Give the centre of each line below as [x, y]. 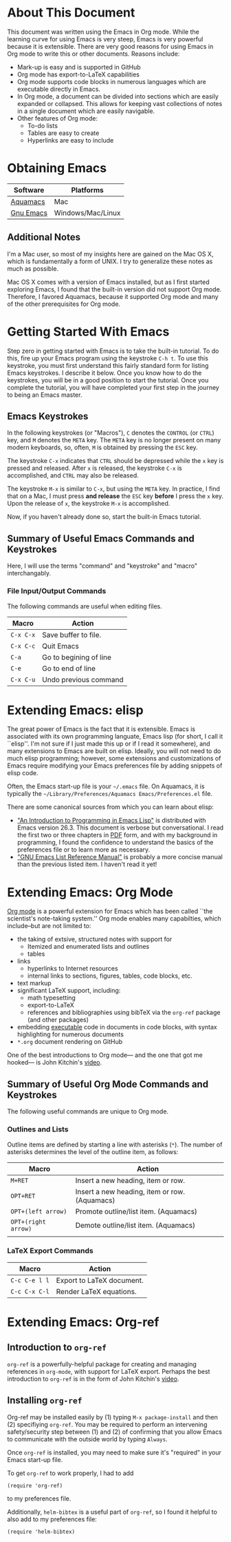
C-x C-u [23, 679]
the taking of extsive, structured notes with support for [95, 939]
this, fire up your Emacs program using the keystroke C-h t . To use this [108, 358]
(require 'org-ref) [35, 1486]
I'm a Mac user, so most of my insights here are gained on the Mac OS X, [110, 254]
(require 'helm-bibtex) [41, 1532]
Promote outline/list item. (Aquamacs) [136, 1211]
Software [29, 189]
